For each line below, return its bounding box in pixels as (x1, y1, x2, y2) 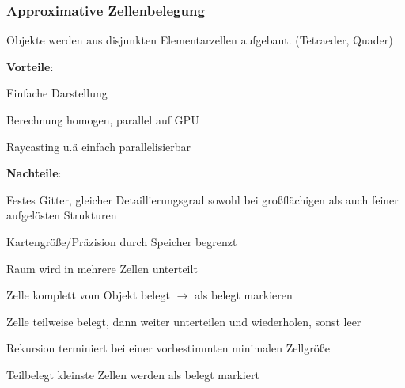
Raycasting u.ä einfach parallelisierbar (6, 138, 191, 154)
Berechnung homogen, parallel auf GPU (6, 112, 199, 127)
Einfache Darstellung (6, 85, 108, 101)
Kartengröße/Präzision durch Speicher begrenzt (6, 233, 237, 249)
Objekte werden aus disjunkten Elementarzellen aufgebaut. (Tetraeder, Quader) (6, 32, 393, 48)
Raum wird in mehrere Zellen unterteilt (6, 260, 198, 276)
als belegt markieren (194, 287, 293, 303)
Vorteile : (6, 58, 54, 74)
